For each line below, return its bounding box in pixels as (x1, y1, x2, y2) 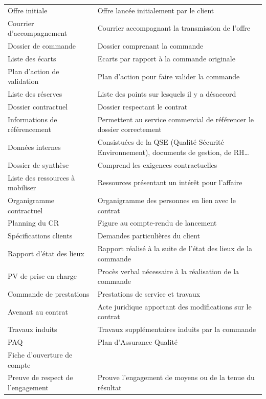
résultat (97, 382, 122, 392)
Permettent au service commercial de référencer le (97, 114, 254, 124)
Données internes (8, 142, 61, 152)
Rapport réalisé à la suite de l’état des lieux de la (97, 243, 252, 254)
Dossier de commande (8, 40, 76, 51)
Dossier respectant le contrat (97, 101, 188, 112)
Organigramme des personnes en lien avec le (97, 195, 236, 205)
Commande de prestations (8, 289, 90, 299)
